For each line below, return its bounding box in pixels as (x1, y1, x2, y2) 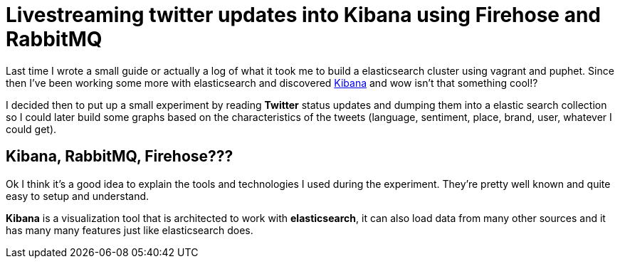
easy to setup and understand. (6, 189, 149, 202)
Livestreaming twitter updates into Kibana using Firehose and (6, 3, 601, 27)
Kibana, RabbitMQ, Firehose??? (6, 147, 233, 166)
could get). (6, 122, 57, 135)
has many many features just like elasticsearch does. (6, 223, 253, 236)
